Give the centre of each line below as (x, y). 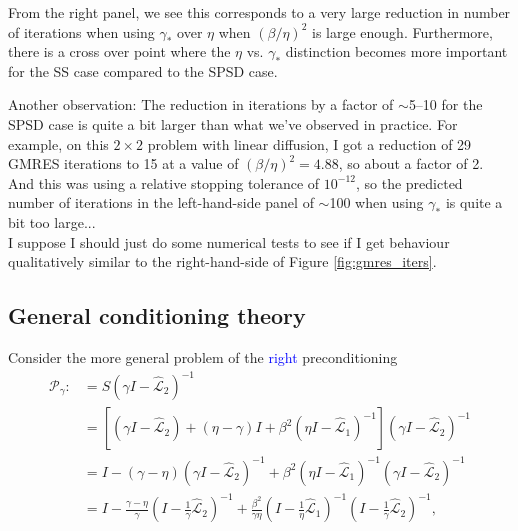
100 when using (376, 202)
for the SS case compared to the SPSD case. (143, 70)
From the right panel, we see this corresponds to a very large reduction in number (259, 12)
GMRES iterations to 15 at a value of (123, 163)
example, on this (58, 143)
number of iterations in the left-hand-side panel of (161, 202)
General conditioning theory (157, 315)
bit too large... (52, 221)
